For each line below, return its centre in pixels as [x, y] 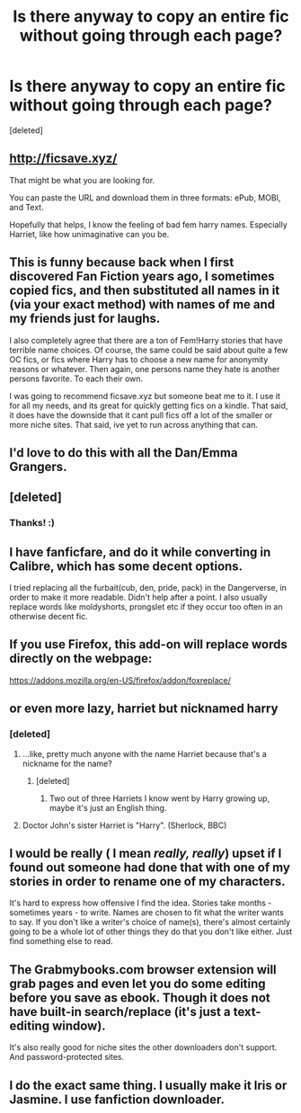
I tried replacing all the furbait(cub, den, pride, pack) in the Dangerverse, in [148, 588]
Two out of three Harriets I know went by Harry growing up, [159, 798]
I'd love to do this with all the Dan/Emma [124, 453]
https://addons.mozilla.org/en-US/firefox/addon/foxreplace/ [120, 680]
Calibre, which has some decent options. [126, 566]
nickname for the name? [67, 763]
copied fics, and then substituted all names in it [145, 291]
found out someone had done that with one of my [150, 867]
